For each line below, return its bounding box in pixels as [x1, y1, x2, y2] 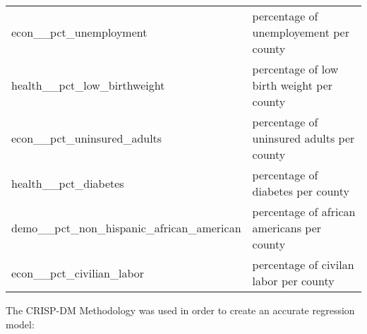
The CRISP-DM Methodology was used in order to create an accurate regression [6, 303, 355, 317]
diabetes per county [252, 183, 350, 199]
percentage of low [252, 61, 339, 77]
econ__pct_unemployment [11, 24, 148, 40]
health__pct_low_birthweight [11, 77, 165, 93]
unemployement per [252, 24, 349, 40]
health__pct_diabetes [11, 174, 124, 191]
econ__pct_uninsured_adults [11, 130, 162, 146]
